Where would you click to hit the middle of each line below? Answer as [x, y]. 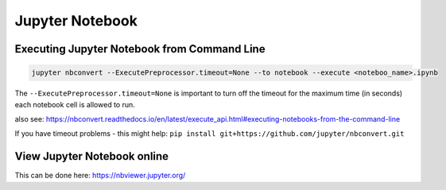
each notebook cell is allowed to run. [75, 104]
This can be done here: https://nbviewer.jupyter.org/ [100, 176]
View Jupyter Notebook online [92, 156]
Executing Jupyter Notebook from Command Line [140, 49]
